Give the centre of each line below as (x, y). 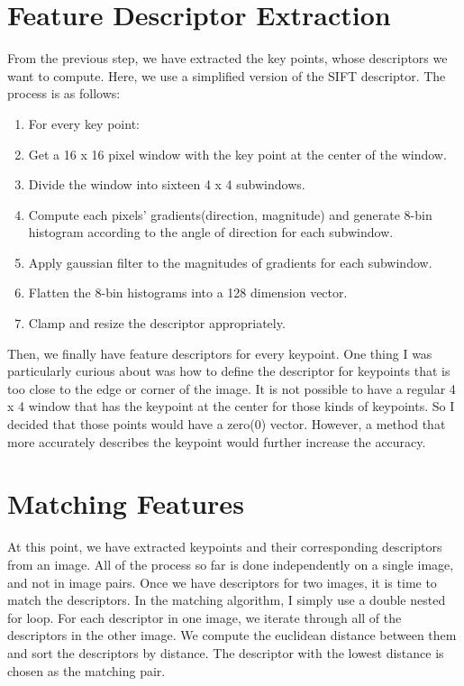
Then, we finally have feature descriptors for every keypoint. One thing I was (220, 353)
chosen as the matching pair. (86, 670)
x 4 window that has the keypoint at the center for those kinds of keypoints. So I (231, 406)
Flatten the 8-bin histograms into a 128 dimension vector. (188, 293)
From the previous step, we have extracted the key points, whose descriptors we (227, 58)
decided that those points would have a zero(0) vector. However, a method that (227, 424)
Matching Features (126, 503)
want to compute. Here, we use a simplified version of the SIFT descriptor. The (227, 75)
